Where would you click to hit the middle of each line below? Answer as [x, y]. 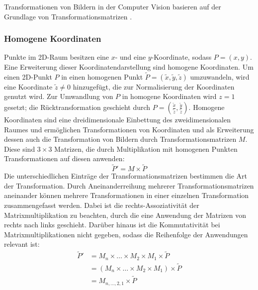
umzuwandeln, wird [220, 76]
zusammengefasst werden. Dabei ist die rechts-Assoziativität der [102, 205]
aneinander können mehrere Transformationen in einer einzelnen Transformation [127, 195]
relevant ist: [22, 244]
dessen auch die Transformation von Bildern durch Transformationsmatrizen [120, 139]
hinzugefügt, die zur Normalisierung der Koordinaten [154, 86]
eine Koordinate [28, 86]
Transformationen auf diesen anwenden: [64, 158]
